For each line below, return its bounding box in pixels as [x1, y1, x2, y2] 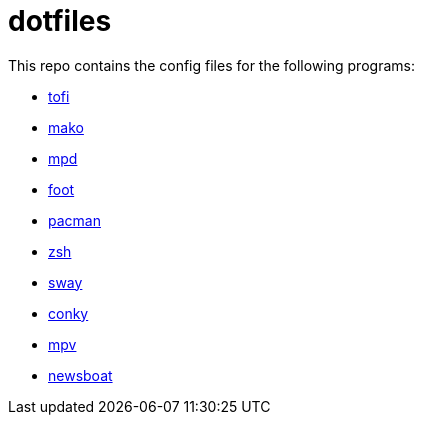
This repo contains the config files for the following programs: [8, 56, 415, 74]
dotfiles [8, 4, 112, 38]
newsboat [48, 366, 113, 384]
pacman [48, 211, 101, 229]
